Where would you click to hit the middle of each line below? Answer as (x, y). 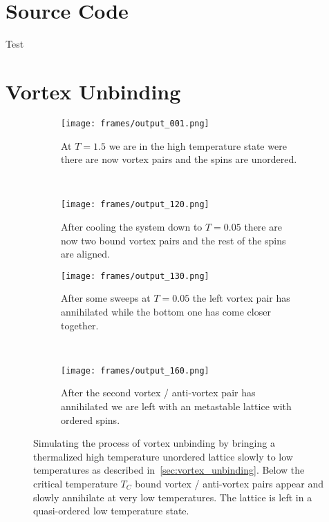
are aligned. (85, 254)
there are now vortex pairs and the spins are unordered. (179, 159)
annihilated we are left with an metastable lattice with (176, 406)
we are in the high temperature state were (198, 145)
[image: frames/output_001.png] (135, 123)
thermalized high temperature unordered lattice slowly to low (163, 456)
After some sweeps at (106, 298)
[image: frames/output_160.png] (135, 370)
